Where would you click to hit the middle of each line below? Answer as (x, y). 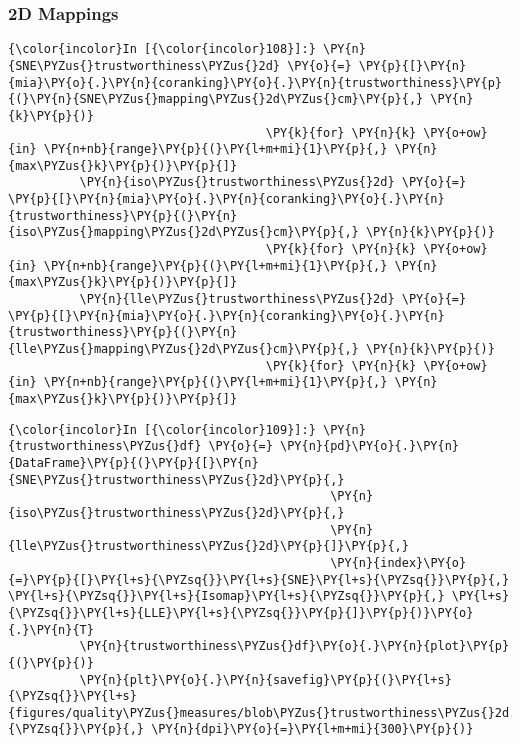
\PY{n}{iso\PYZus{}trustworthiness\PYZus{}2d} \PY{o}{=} (273, 182)
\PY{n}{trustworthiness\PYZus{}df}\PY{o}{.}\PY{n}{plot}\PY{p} (294, 646)
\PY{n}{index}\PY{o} (398, 562)
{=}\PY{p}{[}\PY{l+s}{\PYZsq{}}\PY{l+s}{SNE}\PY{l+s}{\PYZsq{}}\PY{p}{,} (259, 579)
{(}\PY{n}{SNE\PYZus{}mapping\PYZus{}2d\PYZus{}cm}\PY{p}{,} (216, 99)
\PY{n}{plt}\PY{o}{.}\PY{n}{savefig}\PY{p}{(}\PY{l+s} (265, 679)
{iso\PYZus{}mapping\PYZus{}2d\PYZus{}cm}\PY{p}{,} (183, 232)
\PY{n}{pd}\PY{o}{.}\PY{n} (370, 446)
